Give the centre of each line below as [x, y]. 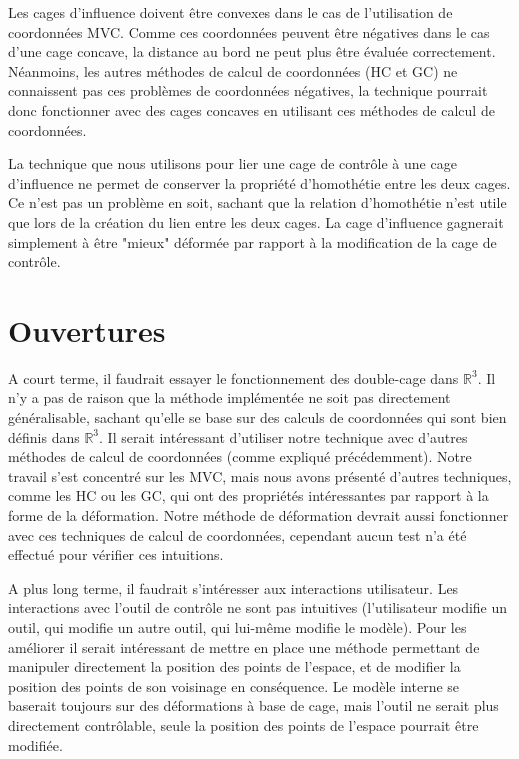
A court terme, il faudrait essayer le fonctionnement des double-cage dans [233, 377]
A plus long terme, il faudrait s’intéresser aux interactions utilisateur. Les [233, 587]
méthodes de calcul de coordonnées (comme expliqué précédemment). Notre [240, 456]
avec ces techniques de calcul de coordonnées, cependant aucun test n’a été [237, 534]
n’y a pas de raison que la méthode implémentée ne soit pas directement [229, 397]
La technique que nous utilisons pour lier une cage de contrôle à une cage [232, 163]
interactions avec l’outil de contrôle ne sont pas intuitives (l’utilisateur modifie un [258, 607]
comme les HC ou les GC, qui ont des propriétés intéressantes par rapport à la [248, 495]
